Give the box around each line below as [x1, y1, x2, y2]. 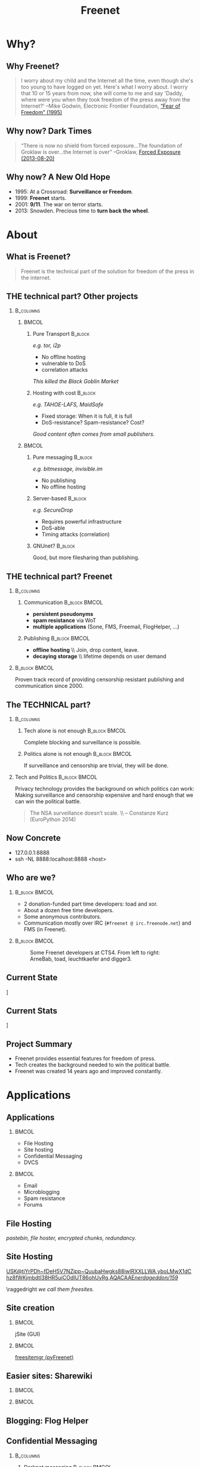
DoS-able [41, 524, 66, 531]
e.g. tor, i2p [32, 342, 61, 349]
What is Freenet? [6, 252, 71, 262]
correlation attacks [41, 366, 88, 373]
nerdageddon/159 [134, 1274, 179, 1281]
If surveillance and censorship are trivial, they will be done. [23, 762, 169, 769]
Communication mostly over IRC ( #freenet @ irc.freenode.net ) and [23, 919, 192, 927]
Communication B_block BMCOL [23, 599, 103, 606]
